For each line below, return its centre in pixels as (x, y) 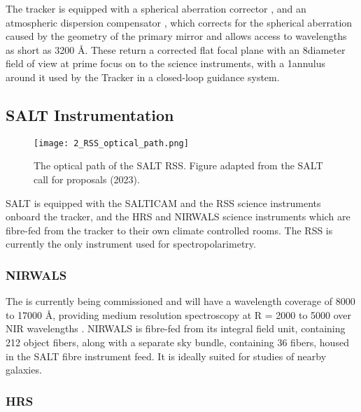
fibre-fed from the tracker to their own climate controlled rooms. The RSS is (169, 230)
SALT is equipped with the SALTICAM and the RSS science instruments (163, 203)
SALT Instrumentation (90, 114)
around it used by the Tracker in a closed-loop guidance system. (143, 77)
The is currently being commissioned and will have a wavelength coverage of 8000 (180, 301)
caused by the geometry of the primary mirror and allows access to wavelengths (176, 36)
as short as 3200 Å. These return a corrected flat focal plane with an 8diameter (176, 49)
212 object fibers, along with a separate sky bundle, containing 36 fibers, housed (177, 342)
